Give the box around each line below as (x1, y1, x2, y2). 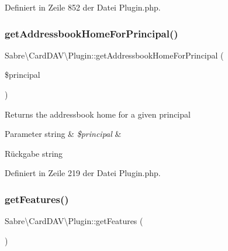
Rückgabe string (5, 147, 63, 159)
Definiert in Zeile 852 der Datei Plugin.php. (5, 1, 161, 13)
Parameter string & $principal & (5, 128, 122, 140)
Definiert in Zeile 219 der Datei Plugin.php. (5, 167, 161, 179)
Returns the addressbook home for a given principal (5, 108, 191, 120)
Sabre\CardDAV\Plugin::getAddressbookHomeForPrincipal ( (5, 49, 224, 61)
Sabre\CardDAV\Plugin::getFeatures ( (5, 215, 143, 227)
